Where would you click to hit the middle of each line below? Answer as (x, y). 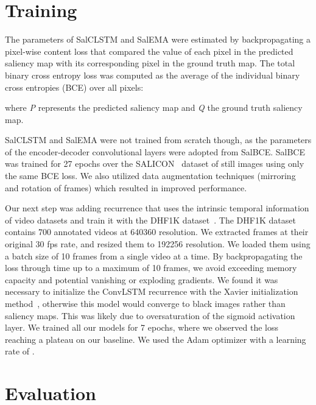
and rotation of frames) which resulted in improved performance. (126, 187)
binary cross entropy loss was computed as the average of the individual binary (153, 75)
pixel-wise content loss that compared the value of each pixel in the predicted (149, 51)
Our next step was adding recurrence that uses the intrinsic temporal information (157, 208)
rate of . (20, 351)
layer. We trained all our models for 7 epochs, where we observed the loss (142, 327)
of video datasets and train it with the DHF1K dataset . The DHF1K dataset (150, 220)
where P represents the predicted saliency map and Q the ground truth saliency (154, 107)
